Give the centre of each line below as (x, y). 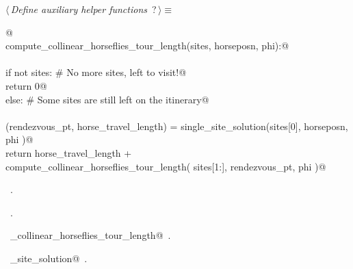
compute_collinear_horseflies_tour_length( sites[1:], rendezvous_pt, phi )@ (166, 166)
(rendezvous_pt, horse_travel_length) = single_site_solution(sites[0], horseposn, (177, 126)
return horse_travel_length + (69, 152)
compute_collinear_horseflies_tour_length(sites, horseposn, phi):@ (147, 46)
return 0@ (26, 85)
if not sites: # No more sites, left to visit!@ (96, 72)
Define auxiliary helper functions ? (83, 9)
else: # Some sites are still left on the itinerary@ (107, 99)
